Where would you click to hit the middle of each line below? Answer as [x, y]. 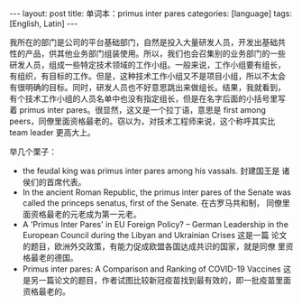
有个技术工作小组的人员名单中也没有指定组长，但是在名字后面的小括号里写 [147, 98]
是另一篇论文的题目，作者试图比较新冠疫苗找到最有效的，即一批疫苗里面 [156, 280]
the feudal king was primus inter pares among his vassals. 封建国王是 [151, 171]
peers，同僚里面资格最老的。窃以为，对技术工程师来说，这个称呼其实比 [142, 121]
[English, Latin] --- [44, 23]
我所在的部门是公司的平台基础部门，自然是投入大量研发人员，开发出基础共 [147, 42]
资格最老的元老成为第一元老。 [86, 214]
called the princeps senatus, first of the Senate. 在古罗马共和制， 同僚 [152, 203]
